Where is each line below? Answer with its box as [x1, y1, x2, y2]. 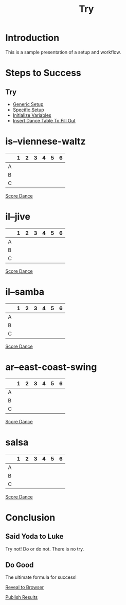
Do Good [5, 561, 34, 570]
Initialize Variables [12, 112, 51, 118]
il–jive [5, 211, 31, 223]
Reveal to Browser [5, 584, 44, 591]
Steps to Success [5, 67, 81, 79]
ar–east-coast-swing [5, 361, 97, 373]
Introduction [5, 32, 60, 44]
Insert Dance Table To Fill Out [12, 117, 76, 123]
